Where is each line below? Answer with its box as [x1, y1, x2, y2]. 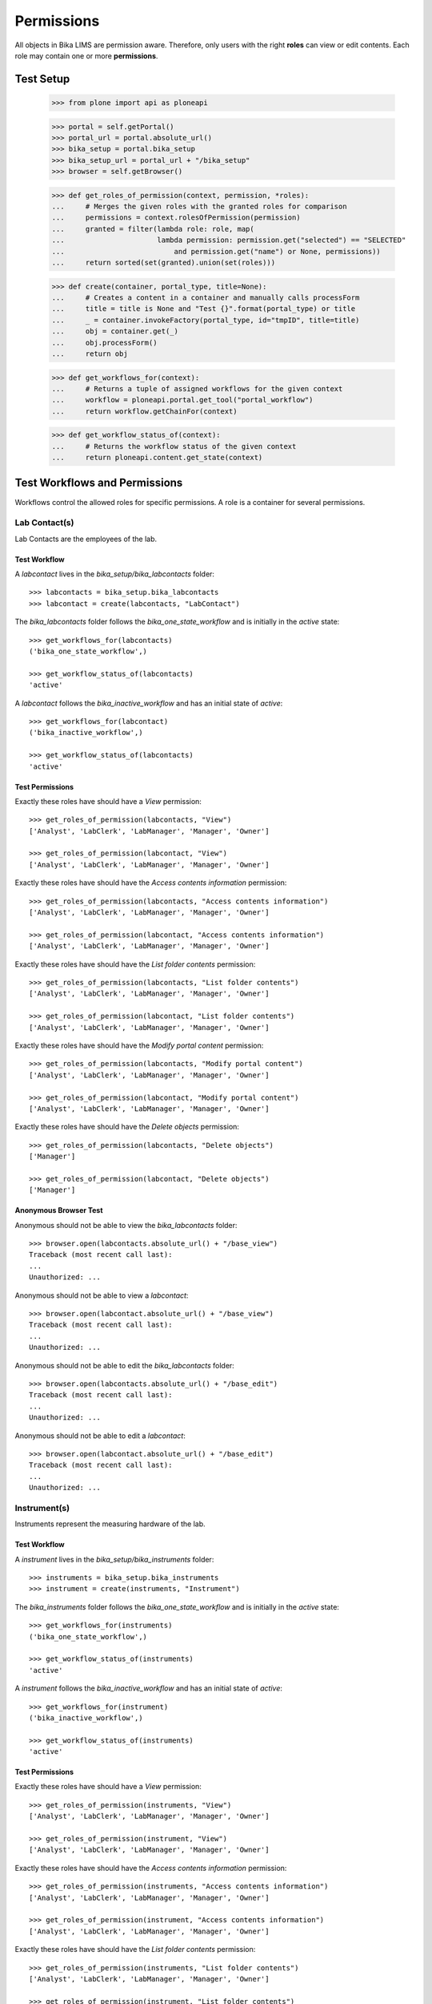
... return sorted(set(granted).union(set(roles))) [51, 258, 276, 267]
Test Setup [14, 72, 70, 86]
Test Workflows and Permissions [14, 476, 183, 490]
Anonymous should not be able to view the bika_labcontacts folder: [14, 1220, 238, 1230]
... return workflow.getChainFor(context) [51, 406, 238, 416]
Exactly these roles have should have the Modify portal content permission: [14, 1040, 264, 1050]
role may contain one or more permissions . [14, 51, 158, 60]
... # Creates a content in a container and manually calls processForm [51, 293, 360, 302]
